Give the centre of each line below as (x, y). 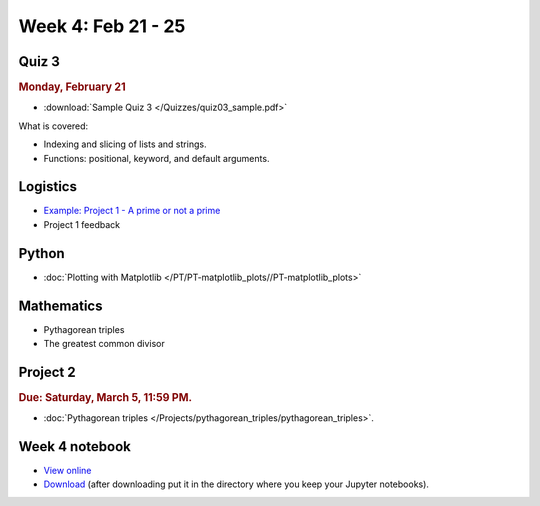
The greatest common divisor (104, 343)
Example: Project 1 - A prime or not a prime (132, 211)
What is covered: (53, 126)
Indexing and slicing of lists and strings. (125, 144)
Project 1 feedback (81, 224)
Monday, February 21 (72, 87)
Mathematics (60, 305)
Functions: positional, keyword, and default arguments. (156, 158)
